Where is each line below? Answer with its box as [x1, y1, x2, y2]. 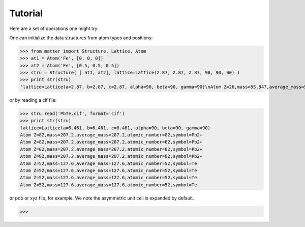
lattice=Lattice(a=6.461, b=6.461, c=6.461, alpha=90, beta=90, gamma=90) [20, 125, 211, 131]
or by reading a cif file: [9, 97, 57, 103]
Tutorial [9, 8, 43, 19]
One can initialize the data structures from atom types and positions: [9, 35, 153, 41]
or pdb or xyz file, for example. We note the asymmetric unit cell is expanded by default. [9, 195, 194, 201]
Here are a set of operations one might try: [9, 25, 99, 32]
